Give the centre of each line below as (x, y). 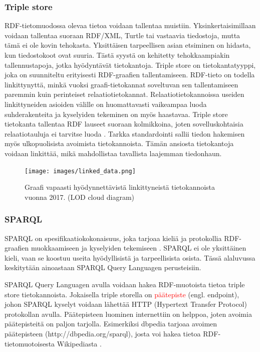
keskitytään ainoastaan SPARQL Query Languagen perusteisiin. (103, 267)
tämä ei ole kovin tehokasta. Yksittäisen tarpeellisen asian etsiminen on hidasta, (128, 45)
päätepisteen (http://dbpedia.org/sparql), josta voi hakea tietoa (103, 333)
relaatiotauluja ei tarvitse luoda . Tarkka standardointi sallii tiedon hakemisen (125, 133)
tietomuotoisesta (30, 343)
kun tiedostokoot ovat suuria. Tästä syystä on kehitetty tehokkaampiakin (117, 55)
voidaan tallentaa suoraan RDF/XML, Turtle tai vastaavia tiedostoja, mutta (122, 35)
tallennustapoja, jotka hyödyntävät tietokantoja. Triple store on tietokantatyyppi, (130, 65)
